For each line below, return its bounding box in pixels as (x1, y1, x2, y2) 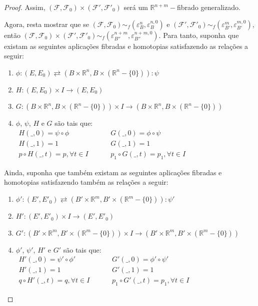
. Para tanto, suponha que (158, 29, 239, 40)
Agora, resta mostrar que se (4, 18, 89, 29)
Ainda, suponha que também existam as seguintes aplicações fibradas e (4, 167, 222, 177)
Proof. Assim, (4, 2, 45, 12)
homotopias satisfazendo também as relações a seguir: (4, 177, 168, 187)
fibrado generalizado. (176, 2, 240, 12)
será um (123, 2, 148, 12)
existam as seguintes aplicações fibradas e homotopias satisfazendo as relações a (4, 40, 248, 51)
